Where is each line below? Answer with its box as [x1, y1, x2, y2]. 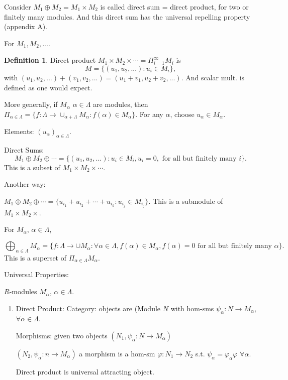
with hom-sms [170, 303, 214, 313]
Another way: [4, 179, 46, 189]
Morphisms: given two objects [16, 330, 108, 341]
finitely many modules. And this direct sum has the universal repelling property [4, 11, 250, 22]
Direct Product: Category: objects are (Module [16, 303, 161, 313]
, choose [170, 108, 195, 119]
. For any [135, 108, 163, 119]
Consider [4, 2, 31, 12]
